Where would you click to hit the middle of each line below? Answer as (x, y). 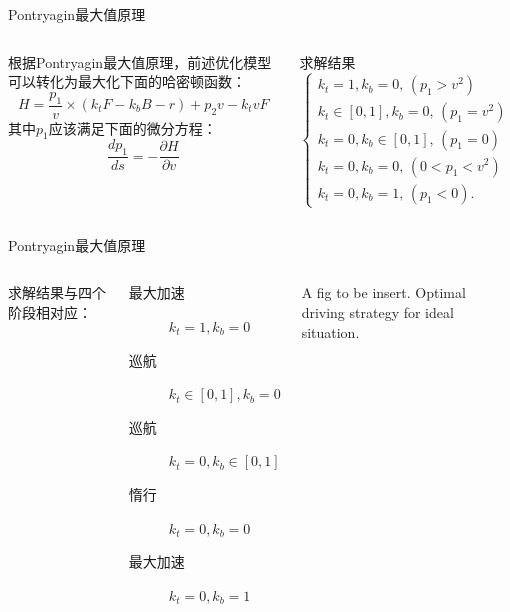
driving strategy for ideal (377, 312)
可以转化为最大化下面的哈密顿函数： (127, 81)
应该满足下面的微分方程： (132, 127)
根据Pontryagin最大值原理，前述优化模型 (140, 61)
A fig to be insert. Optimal (383, 292)
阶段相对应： (50, 312)
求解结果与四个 (57, 292)
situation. (330, 331)
